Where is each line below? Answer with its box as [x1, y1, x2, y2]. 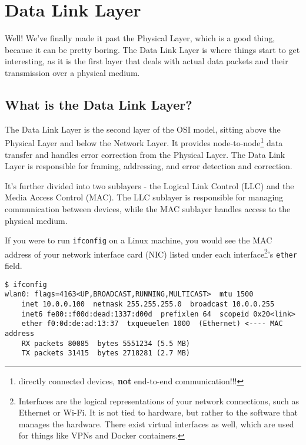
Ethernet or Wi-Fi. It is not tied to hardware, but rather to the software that [18, 406, 298, 418]
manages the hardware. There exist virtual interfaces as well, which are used [18, 417, 294, 430]
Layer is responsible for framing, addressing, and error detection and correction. [5, 160, 292, 172]
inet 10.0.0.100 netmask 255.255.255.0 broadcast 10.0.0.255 [21, 299, 275, 308]
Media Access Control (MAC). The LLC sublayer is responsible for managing [5, 191, 284, 203]
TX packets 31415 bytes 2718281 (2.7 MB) [21, 349, 190, 358]
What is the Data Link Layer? [5, 95, 192, 113]
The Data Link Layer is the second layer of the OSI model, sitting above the [5, 123, 281, 135]
